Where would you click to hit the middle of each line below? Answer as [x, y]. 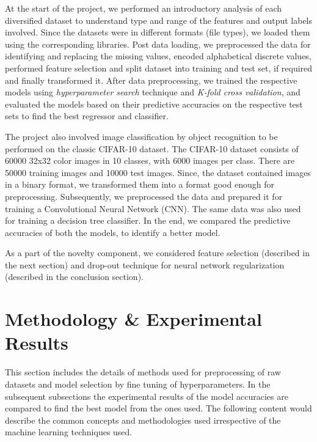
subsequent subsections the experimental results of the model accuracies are [147, 396]
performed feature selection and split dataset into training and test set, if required [159, 68]
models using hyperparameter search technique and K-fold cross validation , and [153, 92]
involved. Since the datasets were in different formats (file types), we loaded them [158, 32]
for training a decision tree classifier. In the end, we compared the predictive [148, 220]
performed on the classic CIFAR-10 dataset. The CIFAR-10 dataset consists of [152, 148]
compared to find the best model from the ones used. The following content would [158, 408]
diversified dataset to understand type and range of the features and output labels [159, 20]
